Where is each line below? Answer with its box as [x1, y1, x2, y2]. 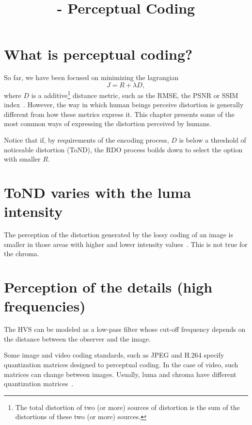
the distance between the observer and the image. [4, 333, 151, 343]
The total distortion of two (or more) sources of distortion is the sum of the [15, 402, 240, 412]
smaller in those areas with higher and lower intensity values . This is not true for [4, 239, 248, 249]
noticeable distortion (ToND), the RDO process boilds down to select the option [4, 144, 243, 154]
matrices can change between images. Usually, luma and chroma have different [4, 369, 236, 379]
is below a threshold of [179, 134, 246, 145]
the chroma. [4, 248, 39, 259]
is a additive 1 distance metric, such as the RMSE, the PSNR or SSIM [31, 88, 238, 100]
